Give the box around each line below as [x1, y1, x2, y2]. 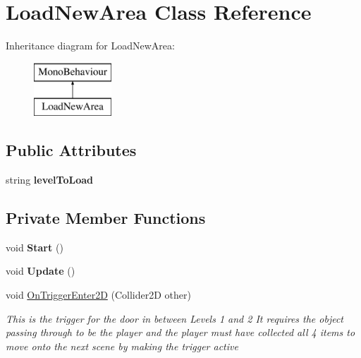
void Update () [6, 263, 75, 278]
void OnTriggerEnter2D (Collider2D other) [6, 287, 191, 302]
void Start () [6, 239, 63, 254]
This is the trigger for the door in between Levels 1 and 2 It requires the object [6, 311, 344, 326]
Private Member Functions [6, 207, 206, 229]
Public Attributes [6, 139, 137, 161]
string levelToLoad [6, 172, 93, 187]
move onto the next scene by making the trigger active [6, 338, 238, 353]
